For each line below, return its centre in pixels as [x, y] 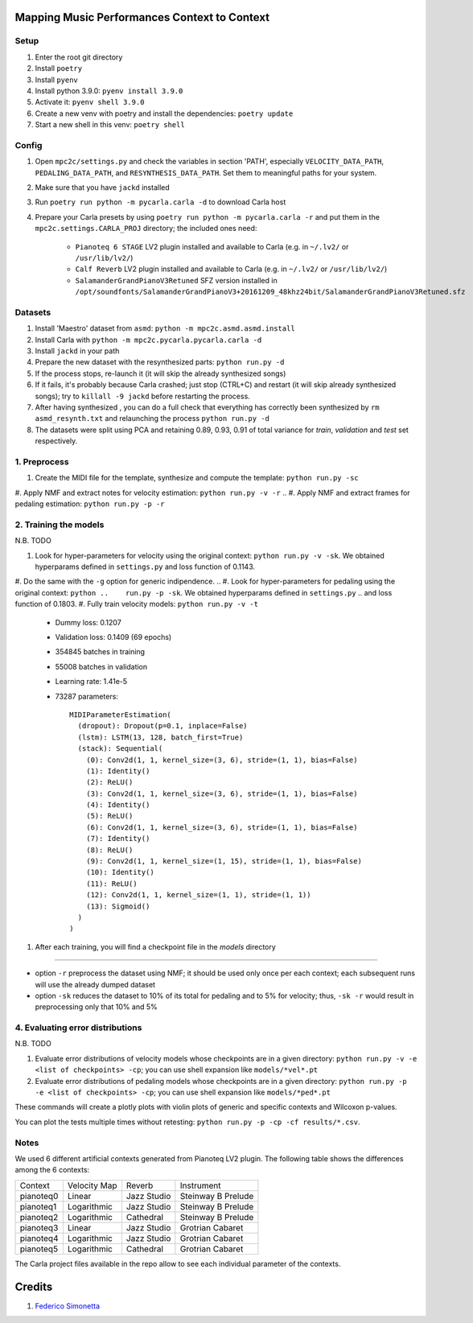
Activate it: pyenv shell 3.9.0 [90, 102]
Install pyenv [56, 80]
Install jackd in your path [77, 351]
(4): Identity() [118, 805]
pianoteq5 [39, 1249]
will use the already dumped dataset [95, 984]
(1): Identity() [118, 771]
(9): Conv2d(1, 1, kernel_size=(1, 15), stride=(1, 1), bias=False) [224, 861]
